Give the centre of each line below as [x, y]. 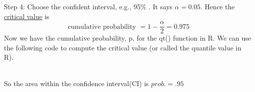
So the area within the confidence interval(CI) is [76, 83]
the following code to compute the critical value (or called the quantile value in [123, 47]
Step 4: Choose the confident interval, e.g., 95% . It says [88, 6]
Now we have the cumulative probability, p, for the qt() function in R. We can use [127, 38]
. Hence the [217, 6]
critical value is [27, 16]
